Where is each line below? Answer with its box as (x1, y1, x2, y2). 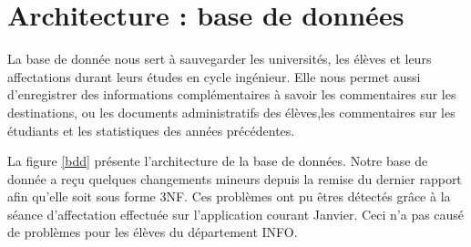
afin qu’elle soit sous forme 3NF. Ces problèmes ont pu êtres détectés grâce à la (7, 187, 451, 206)
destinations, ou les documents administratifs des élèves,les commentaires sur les (7, 102, 456, 121)
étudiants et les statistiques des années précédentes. (7, 120, 295, 139)
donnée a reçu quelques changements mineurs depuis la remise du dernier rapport (7, 169, 462, 188)
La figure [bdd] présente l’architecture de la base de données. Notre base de (7, 151, 428, 170)
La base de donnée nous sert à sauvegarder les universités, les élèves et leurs (7, 49, 432, 68)
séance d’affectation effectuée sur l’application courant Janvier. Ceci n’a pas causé (7, 204, 465, 223)
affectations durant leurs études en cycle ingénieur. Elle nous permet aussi (7, 67, 421, 86)
